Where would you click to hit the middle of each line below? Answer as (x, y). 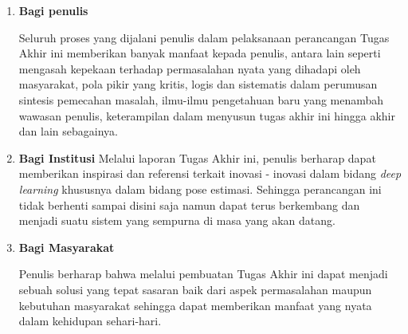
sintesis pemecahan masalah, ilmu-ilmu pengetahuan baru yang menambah (201, 99)
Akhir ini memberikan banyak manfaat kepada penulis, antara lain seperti (200, 53)
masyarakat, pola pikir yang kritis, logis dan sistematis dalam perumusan (198, 84)
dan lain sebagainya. (68, 131)
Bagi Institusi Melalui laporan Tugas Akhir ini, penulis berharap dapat (197, 157)
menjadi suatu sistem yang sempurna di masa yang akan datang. (177, 220)
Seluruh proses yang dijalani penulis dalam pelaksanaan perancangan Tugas (204, 37)
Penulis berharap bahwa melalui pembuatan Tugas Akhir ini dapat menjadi (203, 274)
